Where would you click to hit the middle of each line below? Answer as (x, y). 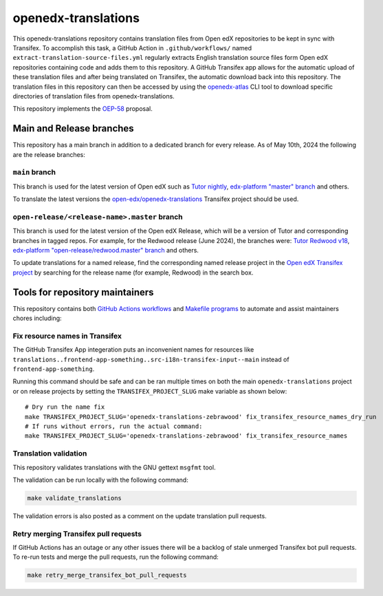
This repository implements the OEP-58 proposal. (83, 109)
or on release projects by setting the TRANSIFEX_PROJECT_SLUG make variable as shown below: (150, 391)
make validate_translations (74, 498)
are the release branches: (49, 154)
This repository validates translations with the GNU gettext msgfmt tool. (114, 467)
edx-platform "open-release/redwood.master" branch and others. (106, 251)
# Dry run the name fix (65, 407)
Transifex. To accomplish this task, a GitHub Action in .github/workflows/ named (132, 47)
